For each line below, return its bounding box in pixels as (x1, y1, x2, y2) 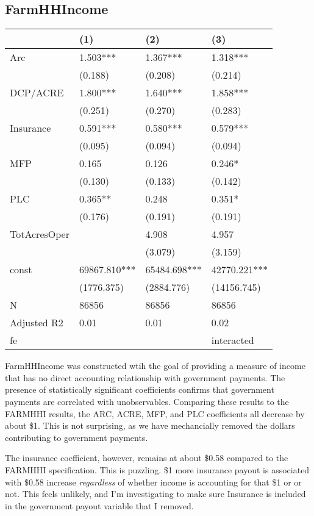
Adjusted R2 (10, 315, 63, 330)
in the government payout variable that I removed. (5, 499, 194, 512)
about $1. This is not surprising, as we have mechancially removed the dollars (5, 419, 295, 432)
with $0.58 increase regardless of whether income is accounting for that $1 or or (5, 475, 302, 488)
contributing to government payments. (5, 431, 148, 443)
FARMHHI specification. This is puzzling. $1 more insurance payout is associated (5, 463, 310, 476)
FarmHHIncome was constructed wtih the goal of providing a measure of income (5, 359, 305, 372)
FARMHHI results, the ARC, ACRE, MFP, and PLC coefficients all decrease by (5, 407, 305, 420)
